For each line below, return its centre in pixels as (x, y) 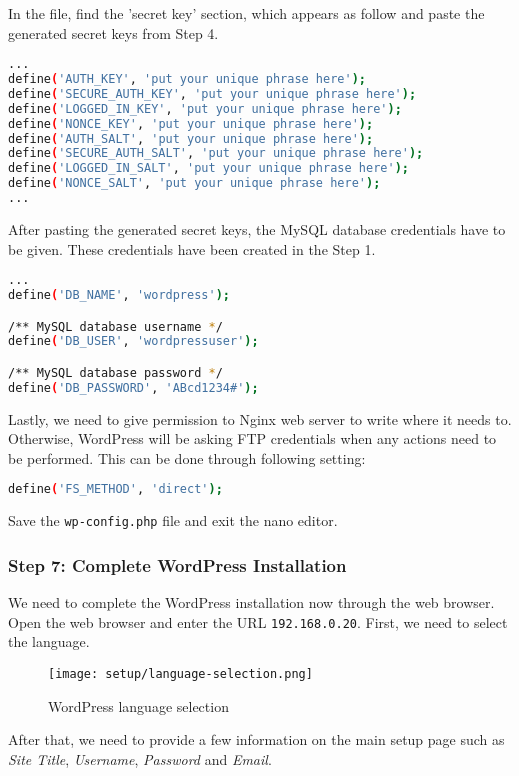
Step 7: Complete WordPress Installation (177, 564)
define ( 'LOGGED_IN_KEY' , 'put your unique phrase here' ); (205, 108)
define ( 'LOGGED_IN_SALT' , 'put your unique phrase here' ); (208, 168)
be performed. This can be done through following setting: (187, 457)
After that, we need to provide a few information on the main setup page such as (256, 739)
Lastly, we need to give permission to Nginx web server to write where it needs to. (260, 418)
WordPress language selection (138, 705)
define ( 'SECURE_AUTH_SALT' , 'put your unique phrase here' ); (216, 153)
